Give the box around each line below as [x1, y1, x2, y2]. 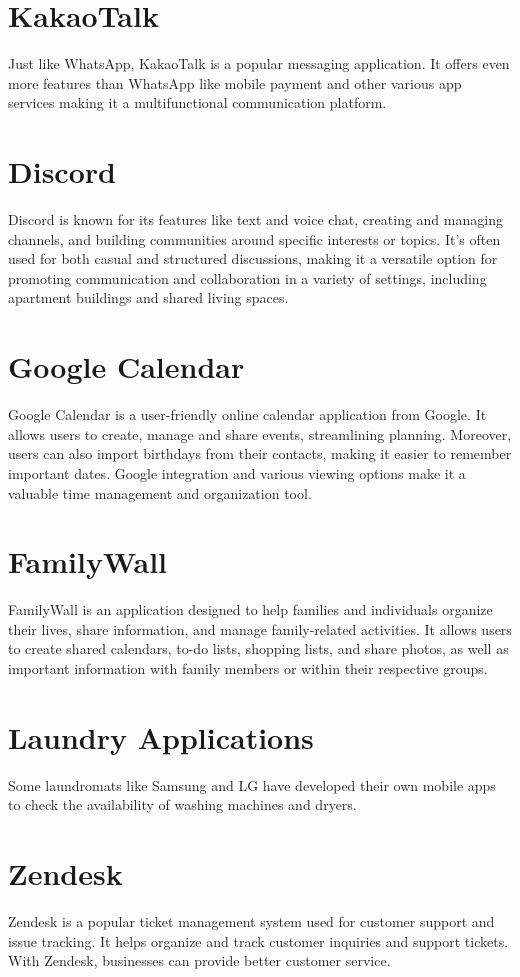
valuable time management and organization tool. [8, 482, 312, 503]
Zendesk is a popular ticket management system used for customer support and [8, 911, 495, 932]
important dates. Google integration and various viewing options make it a [8, 462, 466, 483]
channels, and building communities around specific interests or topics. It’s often [8, 228, 501, 249]
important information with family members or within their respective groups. [8, 658, 488, 678]
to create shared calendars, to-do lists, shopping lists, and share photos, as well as [8, 638, 509, 659]
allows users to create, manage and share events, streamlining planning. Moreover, [8, 423, 512, 444]
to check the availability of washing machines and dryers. [8, 794, 357, 815]
